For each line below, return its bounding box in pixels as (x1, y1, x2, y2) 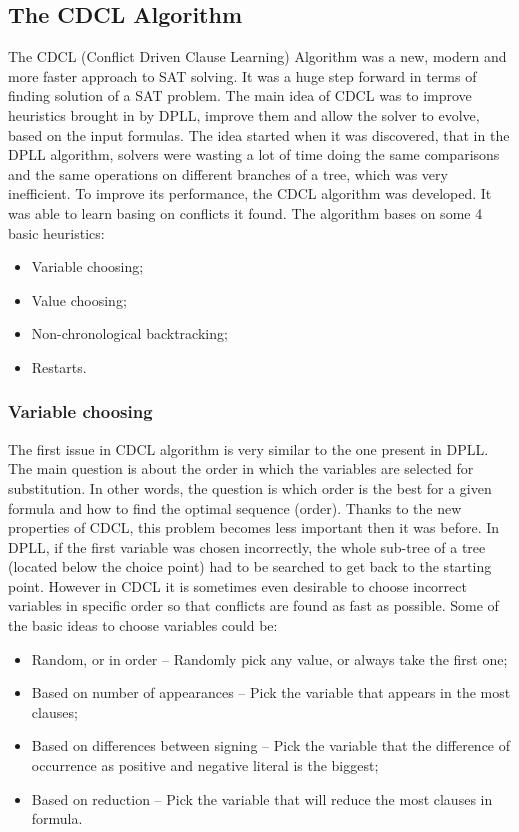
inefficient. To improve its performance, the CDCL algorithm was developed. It (8, 183, 492, 204)
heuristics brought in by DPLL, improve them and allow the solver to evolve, (8, 104, 480, 125)
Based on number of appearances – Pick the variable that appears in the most (31, 682, 511, 703)
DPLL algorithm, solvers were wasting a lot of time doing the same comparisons (8, 144, 500, 165)
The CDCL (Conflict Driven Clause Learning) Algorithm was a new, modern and (8, 46, 507, 67)
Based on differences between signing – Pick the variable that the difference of (31, 735, 511, 756)
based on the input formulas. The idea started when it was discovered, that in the (8, 124, 510, 145)
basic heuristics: (8, 222, 105, 243)
